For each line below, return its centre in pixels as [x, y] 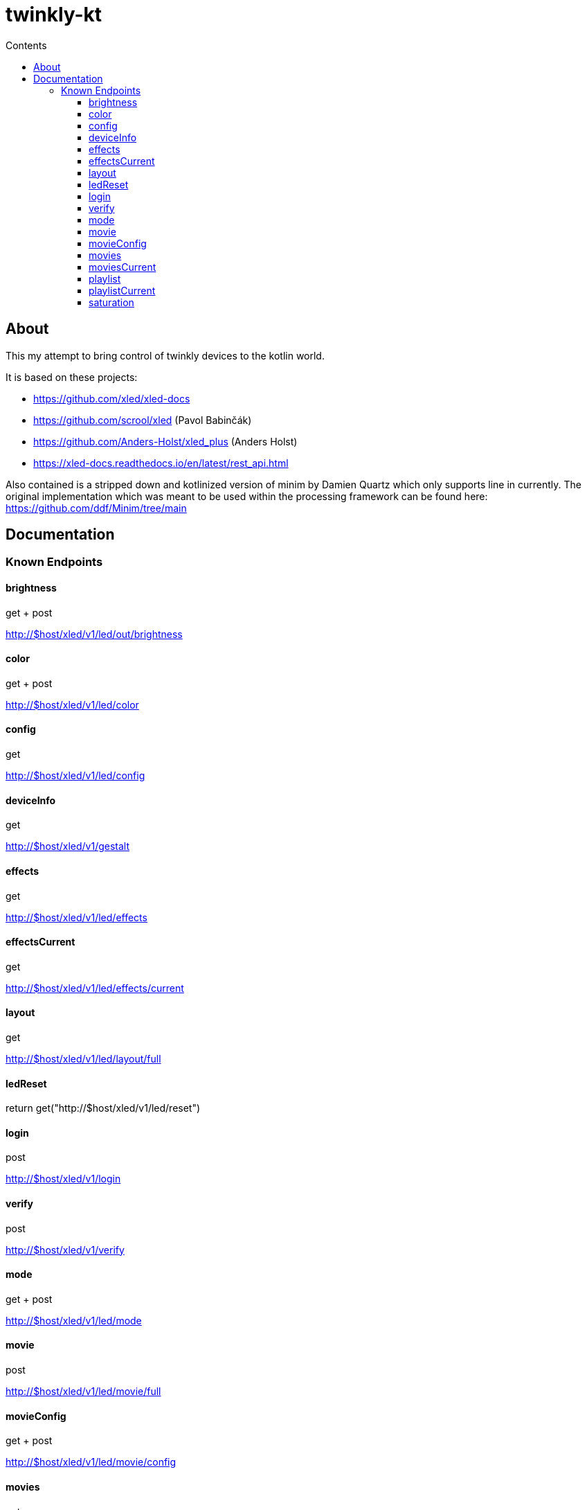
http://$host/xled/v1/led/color [72, 704]
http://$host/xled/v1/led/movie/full [83, 1392]
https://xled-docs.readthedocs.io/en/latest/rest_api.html [161, 463]
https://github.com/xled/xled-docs [112, 398]
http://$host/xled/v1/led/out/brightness [94, 634]
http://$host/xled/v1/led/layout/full [83, 1058]
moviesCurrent [123, 267]
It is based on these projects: [72, 377]
